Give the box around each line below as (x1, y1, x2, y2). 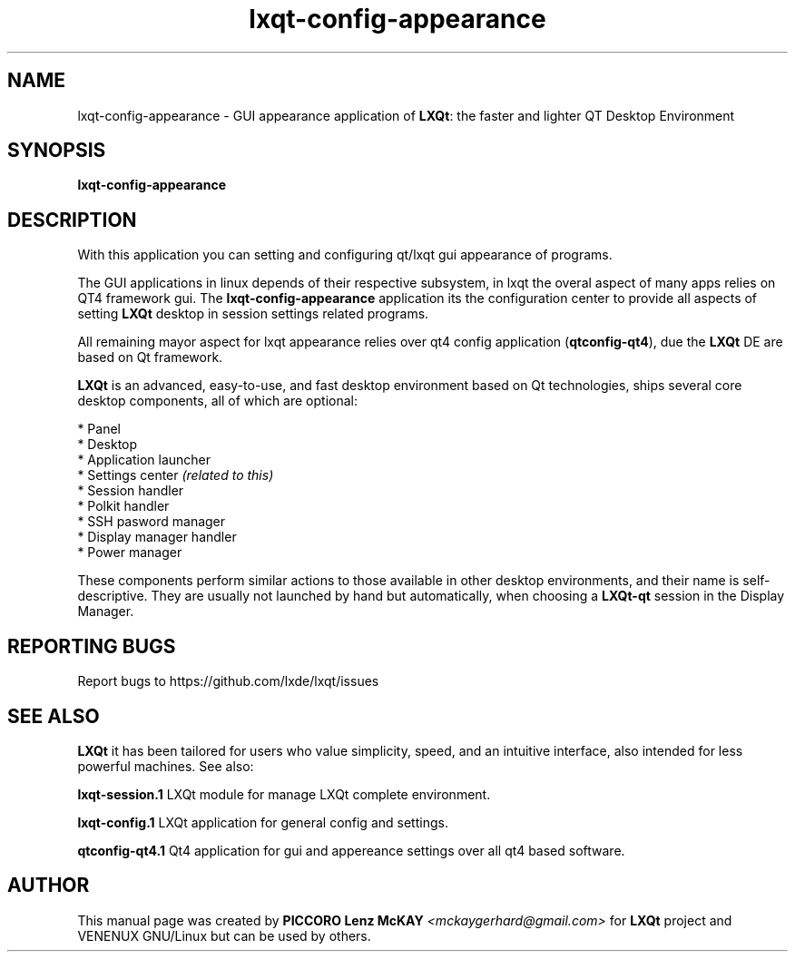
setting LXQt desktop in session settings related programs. (77, 306, 429, 322)
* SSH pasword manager (77, 514, 226, 530)
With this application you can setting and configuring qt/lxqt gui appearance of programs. (77, 247, 613, 263)
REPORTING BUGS (7, 634, 176, 658)
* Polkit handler (77, 498, 170, 514)
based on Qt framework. (77, 349, 223, 366)
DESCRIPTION (7, 208, 137, 231)
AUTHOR (7, 874, 90, 897)
